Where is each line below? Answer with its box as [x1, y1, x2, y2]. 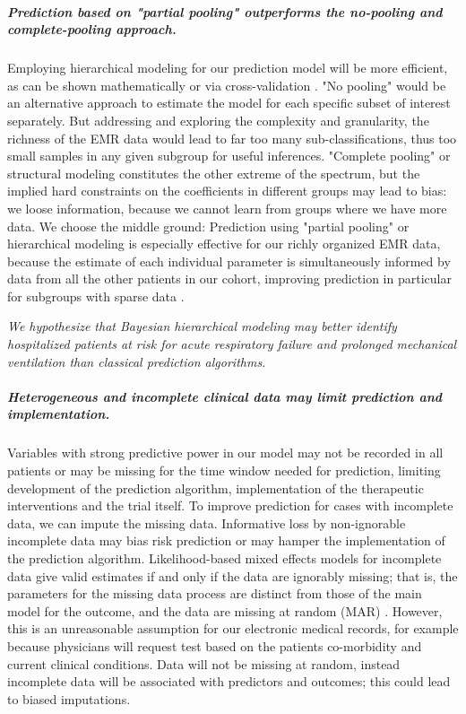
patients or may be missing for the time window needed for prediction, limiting [7, 461, 441, 479]
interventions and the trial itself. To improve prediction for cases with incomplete [7, 496, 453, 515]
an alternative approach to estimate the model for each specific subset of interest [7, 93, 451, 112]
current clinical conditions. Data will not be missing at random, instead [7, 654, 401, 673]
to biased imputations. [7, 689, 131, 708]
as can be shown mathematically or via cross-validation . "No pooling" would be [7, 75, 446, 94]
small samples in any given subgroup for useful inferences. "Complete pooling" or [7, 146, 451, 165]
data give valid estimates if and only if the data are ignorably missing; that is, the [7, 566, 458, 585]
